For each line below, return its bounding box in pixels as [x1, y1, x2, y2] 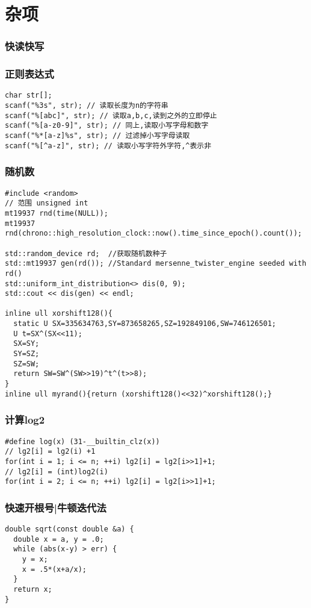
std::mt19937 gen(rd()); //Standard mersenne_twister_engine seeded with [5, 259, 307, 268]
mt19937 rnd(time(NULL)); [5, 208, 108, 218]
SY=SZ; [13, 349, 40, 359]
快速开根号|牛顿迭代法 [5, 500, 106, 515]
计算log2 [5, 412, 45, 427]
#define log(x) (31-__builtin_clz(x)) [5, 437, 160, 446]
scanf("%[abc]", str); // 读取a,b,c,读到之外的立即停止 [5, 111, 217, 120]
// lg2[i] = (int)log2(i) [5, 467, 108, 476]
